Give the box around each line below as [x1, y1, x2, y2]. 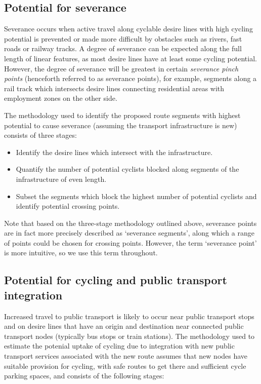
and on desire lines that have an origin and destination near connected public [4, 321, 244, 331]
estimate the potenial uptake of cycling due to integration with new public [4, 340, 235, 351]
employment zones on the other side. [4, 93, 117, 103]
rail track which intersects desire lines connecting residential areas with [4, 83, 225, 93]
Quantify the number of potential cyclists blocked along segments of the [16, 164, 239, 174]
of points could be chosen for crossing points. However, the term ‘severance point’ [4, 237, 257, 248]
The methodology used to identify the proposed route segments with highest [4, 109, 241, 120]
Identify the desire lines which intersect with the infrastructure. [16, 146, 213, 157]
